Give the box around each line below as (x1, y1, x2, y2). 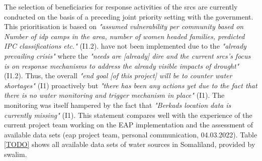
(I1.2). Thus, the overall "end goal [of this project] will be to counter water (4, 70, 232, 81)
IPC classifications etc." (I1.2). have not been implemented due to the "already (4, 41, 246, 51)
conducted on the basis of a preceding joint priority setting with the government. (4, 11, 253, 22)
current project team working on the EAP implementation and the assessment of (4, 119, 253, 130)
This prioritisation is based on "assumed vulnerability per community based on (4, 21, 244, 32)
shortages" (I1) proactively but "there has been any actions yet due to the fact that (4, 80, 257, 90)
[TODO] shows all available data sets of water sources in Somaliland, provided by (4, 139, 255, 149)
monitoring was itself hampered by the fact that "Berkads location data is (4, 99, 231, 110)
